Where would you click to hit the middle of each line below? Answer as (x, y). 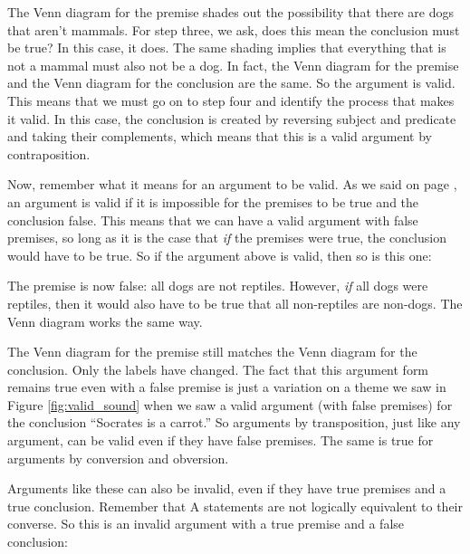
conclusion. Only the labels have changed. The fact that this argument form (218, 369)
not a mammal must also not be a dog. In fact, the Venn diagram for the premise (233, 65)
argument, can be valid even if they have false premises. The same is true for (221, 440)
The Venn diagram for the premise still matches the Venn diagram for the (212, 352)
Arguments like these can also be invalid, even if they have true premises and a (227, 488)
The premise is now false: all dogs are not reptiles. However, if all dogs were (218, 286)
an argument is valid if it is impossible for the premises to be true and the (213, 201)
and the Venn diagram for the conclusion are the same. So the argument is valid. (231, 83)
